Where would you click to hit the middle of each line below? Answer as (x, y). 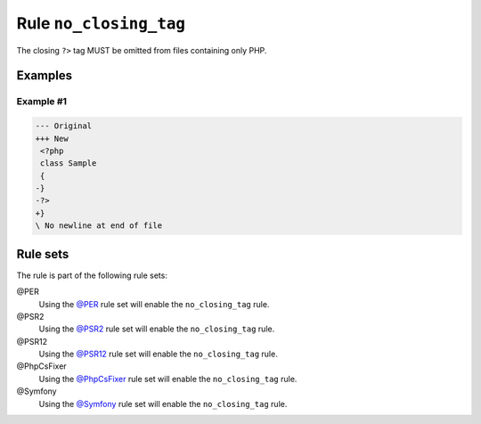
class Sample (69, 163)
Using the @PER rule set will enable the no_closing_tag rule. (154, 304)
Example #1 (41, 102)
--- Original (64, 126)
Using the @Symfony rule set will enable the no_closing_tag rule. (163, 404)
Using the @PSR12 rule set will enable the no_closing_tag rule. (158, 354)
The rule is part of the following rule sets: (92, 275)
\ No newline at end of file (99, 226)
